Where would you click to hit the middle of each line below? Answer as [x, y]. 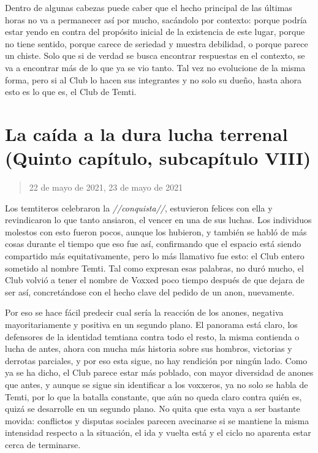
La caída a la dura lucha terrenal [146, 133]
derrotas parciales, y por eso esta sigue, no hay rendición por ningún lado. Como [156, 360]
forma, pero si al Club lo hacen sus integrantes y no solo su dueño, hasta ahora [153, 79]
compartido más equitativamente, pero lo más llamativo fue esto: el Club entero [155, 256]
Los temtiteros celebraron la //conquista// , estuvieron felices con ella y [139, 207]
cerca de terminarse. [43, 444]
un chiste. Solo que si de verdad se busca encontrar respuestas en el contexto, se [155, 55]
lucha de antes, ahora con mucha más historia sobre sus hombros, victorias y [149, 348]
